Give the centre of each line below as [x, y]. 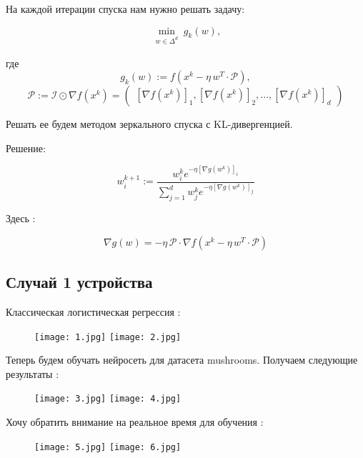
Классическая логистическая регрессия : [93, 311]
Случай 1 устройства [79, 282]
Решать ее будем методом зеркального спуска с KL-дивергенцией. [149, 124]
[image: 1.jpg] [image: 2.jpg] [108, 337]
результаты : [33, 373]
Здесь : [21, 218]
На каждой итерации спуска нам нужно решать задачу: [125, 9]
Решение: [26, 148]
